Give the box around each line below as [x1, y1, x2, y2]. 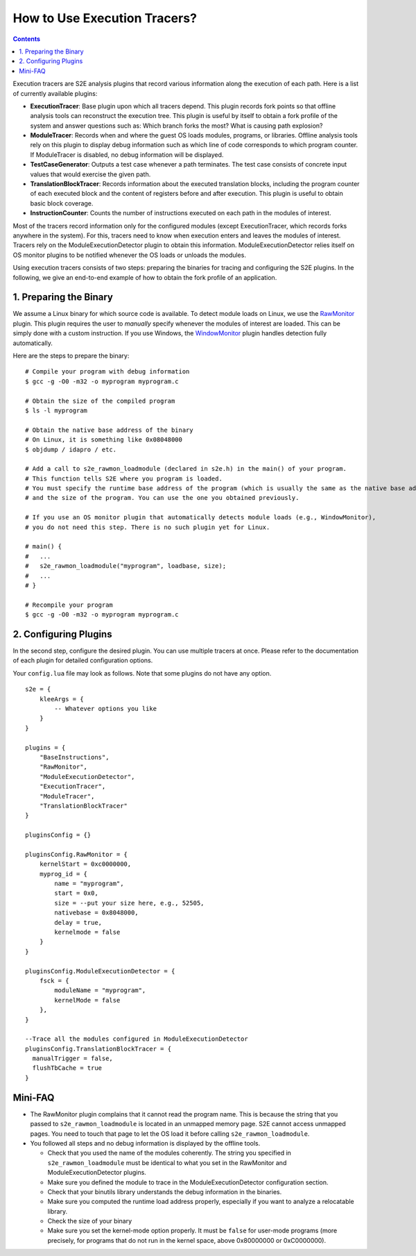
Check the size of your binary [47, 1217, 132, 1225]
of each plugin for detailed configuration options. [12, 656, 153, 664]
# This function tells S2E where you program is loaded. [25, 474, 223, 483]
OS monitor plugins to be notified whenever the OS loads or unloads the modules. [12, 251, 246, 259]
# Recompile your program [25, 601, 114, 609]
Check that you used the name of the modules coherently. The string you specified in [47, 1149, 291, 1157]
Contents [12, 35, 41, 43]
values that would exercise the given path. [30, 170, 151, 178]
